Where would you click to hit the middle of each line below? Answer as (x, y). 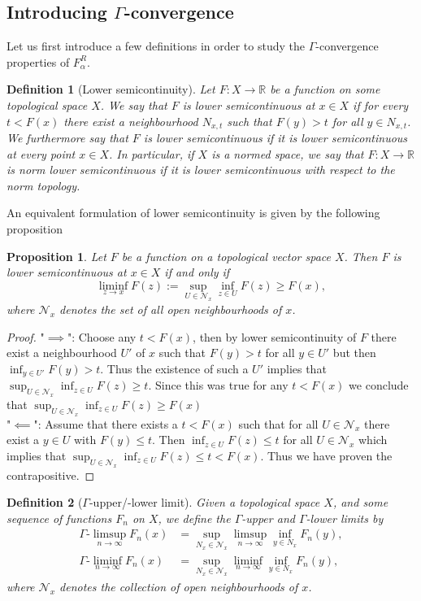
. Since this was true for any (218, 385)
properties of (38, 61)
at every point (41, 153)
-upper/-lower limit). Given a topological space (204, 502)
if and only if (197, 272)
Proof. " (26, 336)
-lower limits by (345, 518)
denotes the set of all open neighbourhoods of (171, 309)
